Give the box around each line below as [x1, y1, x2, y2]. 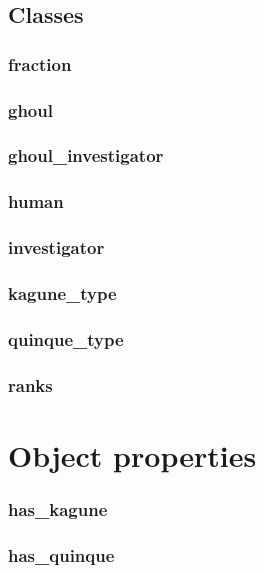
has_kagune [8, 496, 108, 521]
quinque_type [8, 326, 124, 351]
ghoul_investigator [8, 143, 164, 168]
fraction [8, 51, 72, 76]
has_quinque [8, 542, 115, 567]
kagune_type [8, 280, 117, 305]
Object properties [8, 434, 257, 475]
